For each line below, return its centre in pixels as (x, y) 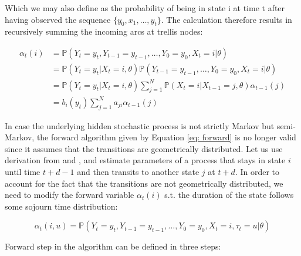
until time (23, 172)
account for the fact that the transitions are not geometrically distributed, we (144, 183)
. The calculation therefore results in (226, 19)
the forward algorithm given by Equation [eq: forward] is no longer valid (166, 137)
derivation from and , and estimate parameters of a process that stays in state (145, 160)
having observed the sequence (58, 19)
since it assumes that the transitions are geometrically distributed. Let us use (144, 148)
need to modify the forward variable (70, 195)
